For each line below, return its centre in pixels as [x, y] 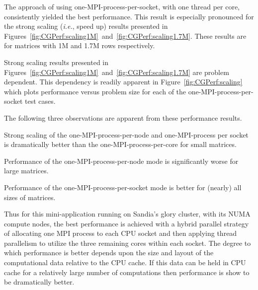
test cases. [40, 101]
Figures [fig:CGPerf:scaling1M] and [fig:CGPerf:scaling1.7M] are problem [117, 72]
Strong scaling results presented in [56, 62]
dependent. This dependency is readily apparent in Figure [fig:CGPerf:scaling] [123, 82]
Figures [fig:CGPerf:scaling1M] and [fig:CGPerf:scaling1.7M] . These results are [125, 36]
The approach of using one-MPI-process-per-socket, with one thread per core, [122, 6]
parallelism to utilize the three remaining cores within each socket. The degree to [128, 243]
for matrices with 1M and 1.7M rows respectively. [80, 45]
